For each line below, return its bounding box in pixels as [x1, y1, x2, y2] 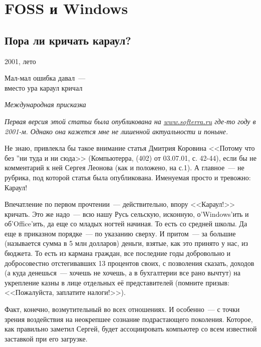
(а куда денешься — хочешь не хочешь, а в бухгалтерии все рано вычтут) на [5, 267, 241, 278]
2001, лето [5, 56, 36, 66]
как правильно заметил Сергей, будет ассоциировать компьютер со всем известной [5, 323, 257, 334]
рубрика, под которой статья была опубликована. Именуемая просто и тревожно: [5, 172, 251, 182]
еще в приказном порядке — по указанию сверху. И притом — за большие [5, 228, 236, 238]
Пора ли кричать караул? [5, 32, 131, 48]
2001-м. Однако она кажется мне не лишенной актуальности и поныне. [5, 126, 228, 136]
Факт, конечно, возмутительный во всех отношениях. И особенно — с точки [5, 304, 240, 314]
